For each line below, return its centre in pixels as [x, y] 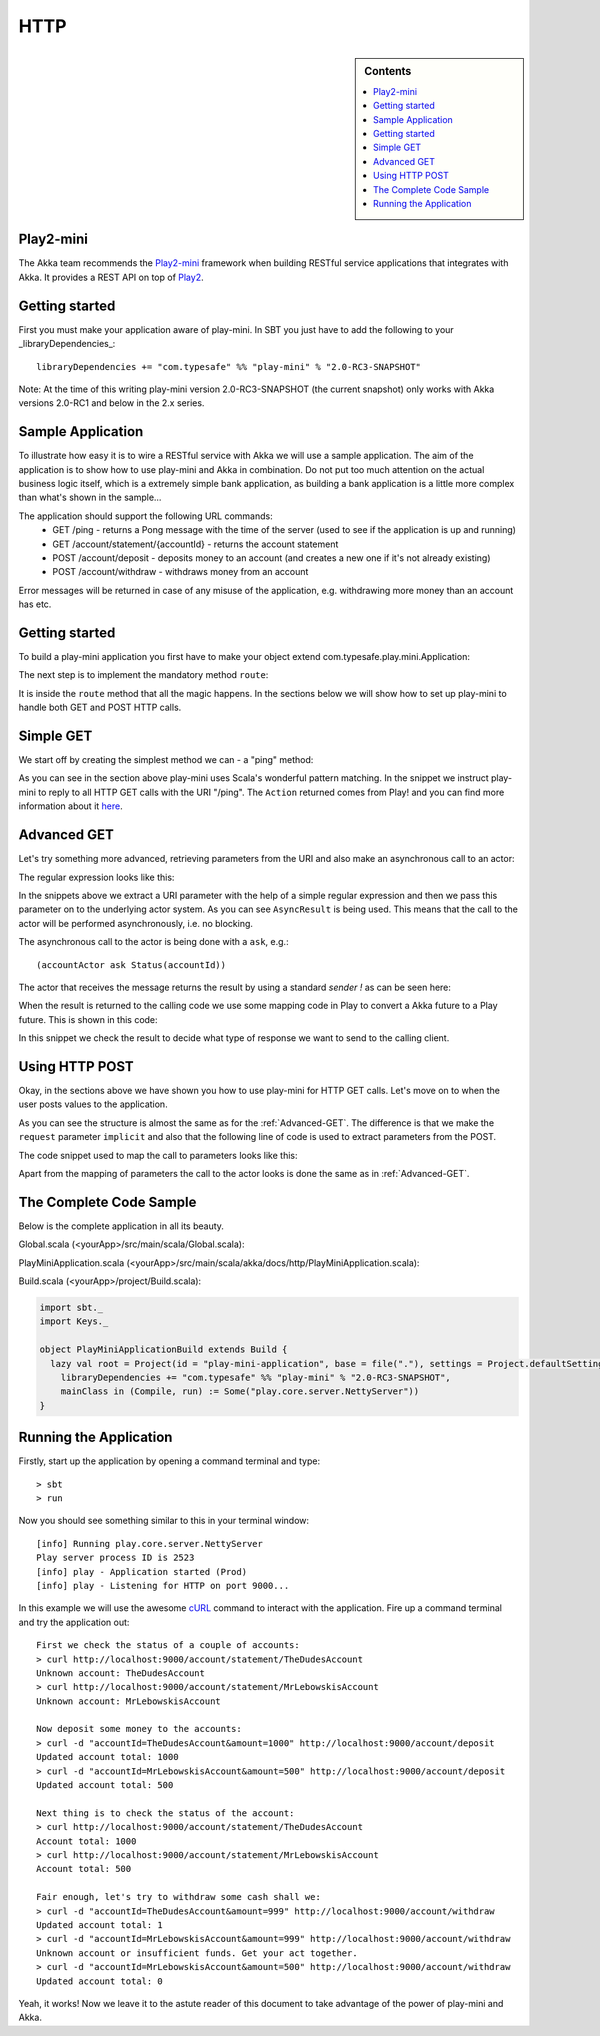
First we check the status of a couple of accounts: [168, 1645]
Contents [388, 71]
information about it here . [71, 806]
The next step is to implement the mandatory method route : [143, 675]
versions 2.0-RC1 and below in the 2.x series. [111, 403]
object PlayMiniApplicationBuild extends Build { [163, 1349]
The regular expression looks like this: [96, 877]
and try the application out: [74, 1622]
